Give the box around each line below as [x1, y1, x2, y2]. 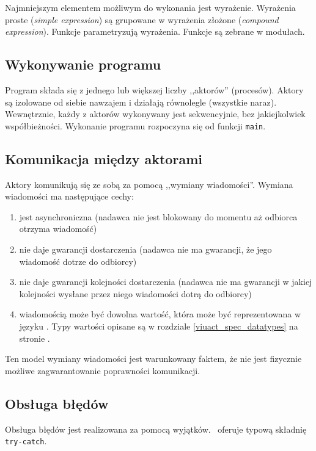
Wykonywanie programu [5, 55, 161, 74]
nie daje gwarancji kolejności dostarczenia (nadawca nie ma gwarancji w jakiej [19, 275, 312, 288]
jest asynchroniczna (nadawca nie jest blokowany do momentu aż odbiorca [19, 210, 298, 223]
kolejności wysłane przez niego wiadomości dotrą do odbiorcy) [19, 287, 252, 300]
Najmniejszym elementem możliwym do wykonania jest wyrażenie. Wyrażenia [5, 1, 296, 13]
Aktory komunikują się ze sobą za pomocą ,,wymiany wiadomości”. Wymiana [5, 178, 293, 190]
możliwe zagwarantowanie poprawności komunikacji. [5, 364, 200, 377]
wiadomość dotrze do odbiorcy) [19, 254, 137, 267]
